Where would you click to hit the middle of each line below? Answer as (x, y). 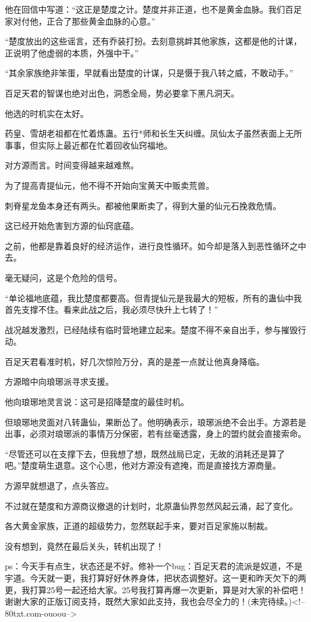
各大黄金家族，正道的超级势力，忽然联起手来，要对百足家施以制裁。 (139, 526)
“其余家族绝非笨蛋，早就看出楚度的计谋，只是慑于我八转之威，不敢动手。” (149, 73)
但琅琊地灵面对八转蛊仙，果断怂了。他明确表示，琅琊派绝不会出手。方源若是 (155, 422)
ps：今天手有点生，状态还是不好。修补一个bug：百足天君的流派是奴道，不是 (154, 566)
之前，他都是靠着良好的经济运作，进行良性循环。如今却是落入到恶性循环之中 (155, 245)
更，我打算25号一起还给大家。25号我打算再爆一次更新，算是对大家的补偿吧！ (155, 589)
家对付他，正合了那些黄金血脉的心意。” (80, 21)
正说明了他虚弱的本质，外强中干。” (72, 52)
